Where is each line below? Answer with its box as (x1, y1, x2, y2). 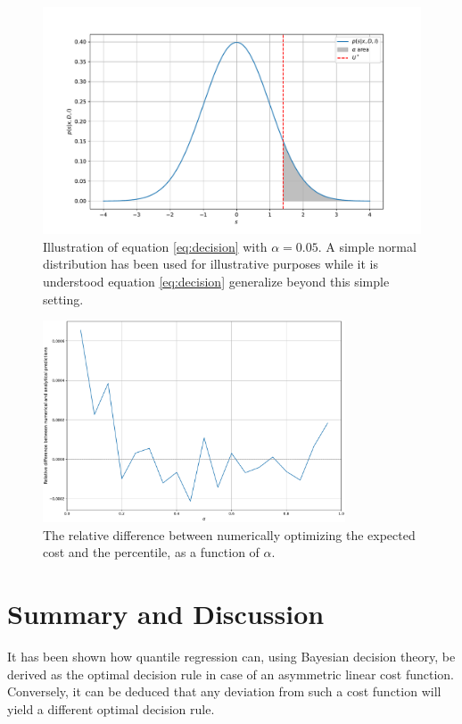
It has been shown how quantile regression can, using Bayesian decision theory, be (7, 647, 456, 665)
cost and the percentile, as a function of (43, 543, 260, 562)
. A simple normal (318, 237, 417, 255)
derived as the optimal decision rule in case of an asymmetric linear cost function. (7, 664, 455, 683)
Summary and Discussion (7, 595, 325, 632)
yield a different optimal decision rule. (7, 699, 215, 718)
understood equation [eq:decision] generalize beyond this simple (43, 272, 390, 291)
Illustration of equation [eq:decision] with (43, 237, 268, 255)
